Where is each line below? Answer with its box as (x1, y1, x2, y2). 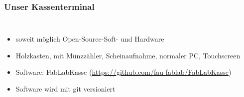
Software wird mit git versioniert (15, 84, 116, 94)
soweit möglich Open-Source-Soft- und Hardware (15, 34, 164, 44)
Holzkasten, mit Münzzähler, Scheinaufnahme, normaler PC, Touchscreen (15, 50, 241, 60)
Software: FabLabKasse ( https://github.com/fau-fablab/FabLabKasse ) (15, 67, 232, 77)
